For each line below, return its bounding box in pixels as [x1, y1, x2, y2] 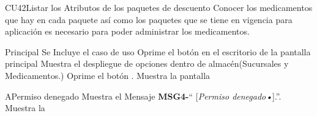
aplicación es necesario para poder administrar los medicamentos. [5, 25, 250, 38]
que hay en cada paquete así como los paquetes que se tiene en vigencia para [5, 13, 293, 26]
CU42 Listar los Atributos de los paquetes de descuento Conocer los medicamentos [5, 1, 313, 13]
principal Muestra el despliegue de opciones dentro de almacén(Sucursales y [5, 57, 289, 70]
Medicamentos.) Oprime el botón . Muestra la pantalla [5, 69, 211, 81]
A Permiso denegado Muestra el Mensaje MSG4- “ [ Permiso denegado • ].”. [5, 89, 282, 102]
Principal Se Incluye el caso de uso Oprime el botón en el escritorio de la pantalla [5, 45, 311, 58]
